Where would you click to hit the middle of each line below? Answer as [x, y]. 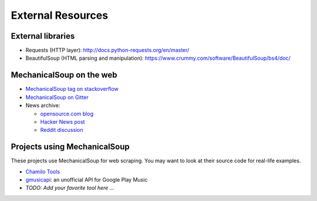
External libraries [43, 36]
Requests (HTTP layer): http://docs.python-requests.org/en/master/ [107, 50]
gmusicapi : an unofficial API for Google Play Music [87, 180]
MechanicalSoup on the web [64, 75]
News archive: [43, 105]
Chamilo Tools [43, 171]
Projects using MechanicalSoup [70, 147]
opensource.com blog [67, 114]
